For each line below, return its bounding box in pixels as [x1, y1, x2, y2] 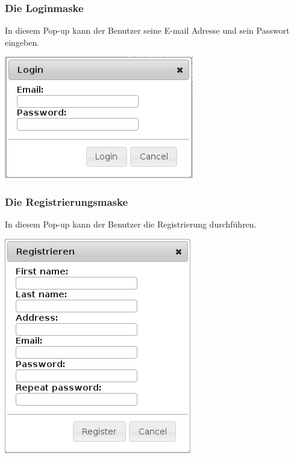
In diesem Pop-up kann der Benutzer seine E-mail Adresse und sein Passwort [5, 24, 290, 37]
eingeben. [5, 36, 40, 48]
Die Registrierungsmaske [5, 194, 128, 209]
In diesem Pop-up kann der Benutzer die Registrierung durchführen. [5, 218, 257, 231]
